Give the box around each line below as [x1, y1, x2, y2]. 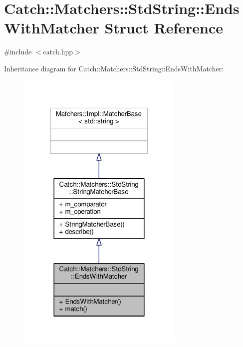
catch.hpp [43, 46, 73, 57]
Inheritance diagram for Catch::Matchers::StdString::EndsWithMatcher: [4, 63, 224, 73]
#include [4, 46, 32, 57]
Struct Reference [104, 17, 224, 38]
